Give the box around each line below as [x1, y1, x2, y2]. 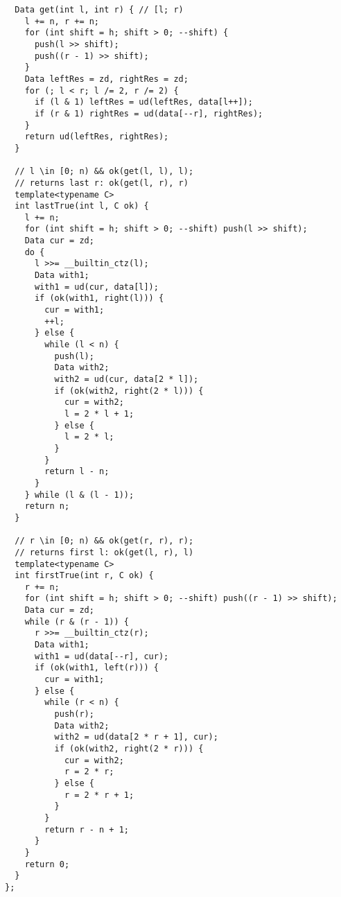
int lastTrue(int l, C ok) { [15, 201, 149, 211]
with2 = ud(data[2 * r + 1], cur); [54, 732, 218, 742]
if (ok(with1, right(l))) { [34, 293, 164, 304]
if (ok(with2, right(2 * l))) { [54, 385, 204, 396]
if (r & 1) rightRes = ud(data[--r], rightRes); [34, 108, 263, 119]
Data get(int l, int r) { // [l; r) [15, 5, 184, 15]
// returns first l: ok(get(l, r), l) [15, 547, 194, 557]
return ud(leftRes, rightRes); [24, 132, 169, 142]
